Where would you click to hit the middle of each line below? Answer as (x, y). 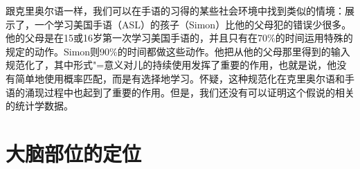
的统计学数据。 (39, 106)
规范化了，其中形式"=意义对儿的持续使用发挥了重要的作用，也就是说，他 (171, 65)
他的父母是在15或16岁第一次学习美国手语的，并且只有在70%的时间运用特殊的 (179, 38)
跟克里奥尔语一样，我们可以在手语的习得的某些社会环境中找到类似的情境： (175, 10)
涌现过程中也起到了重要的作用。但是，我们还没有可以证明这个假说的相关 (189, 92)
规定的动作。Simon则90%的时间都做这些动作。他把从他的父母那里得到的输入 (178, 51)
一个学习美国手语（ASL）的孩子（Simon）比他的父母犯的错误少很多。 (193, 24)
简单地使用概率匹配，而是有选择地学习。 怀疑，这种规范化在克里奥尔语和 (180, 78)
